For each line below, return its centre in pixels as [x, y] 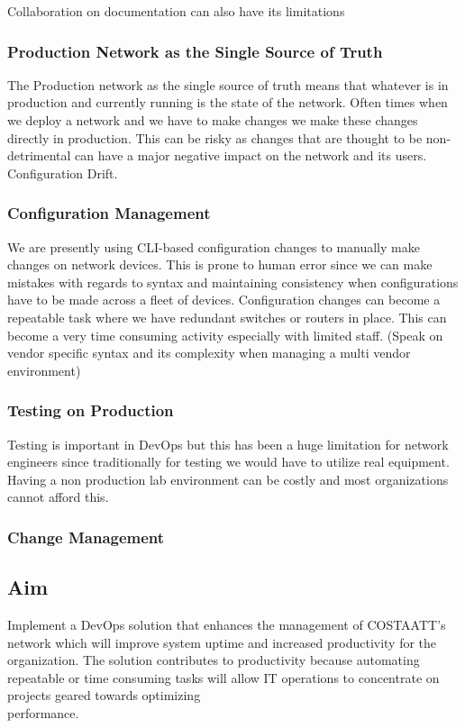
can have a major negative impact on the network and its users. [251, 155]
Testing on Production [91, 410]
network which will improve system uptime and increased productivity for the [222, 642]
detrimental [39, 155]
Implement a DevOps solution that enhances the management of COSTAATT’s [227, 624]
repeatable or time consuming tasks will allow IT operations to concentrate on [223, 677]
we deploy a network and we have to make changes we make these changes [213, 120]
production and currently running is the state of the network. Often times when [228, 102]
